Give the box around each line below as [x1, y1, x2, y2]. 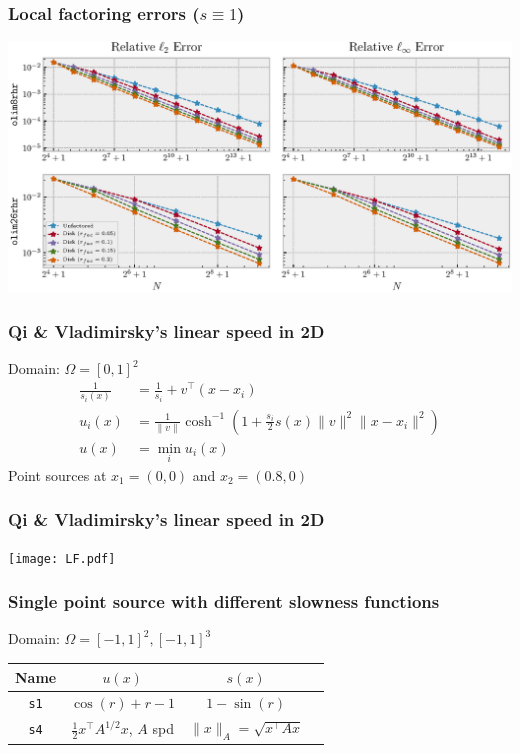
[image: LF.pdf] [8, 551, 116, 566]
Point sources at [8, 464, 107, 485]
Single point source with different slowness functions [8, 589, 440, 614]
